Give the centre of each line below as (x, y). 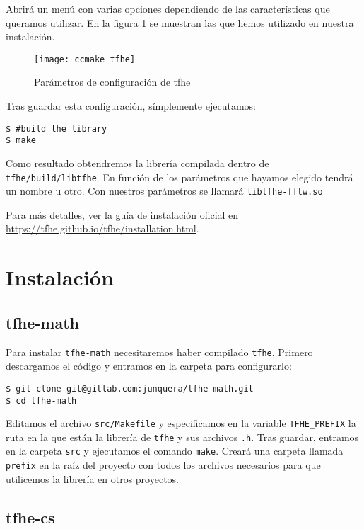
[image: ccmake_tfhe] (85, 59)
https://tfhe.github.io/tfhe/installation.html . (102, 228)
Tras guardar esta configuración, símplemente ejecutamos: (131, 106)
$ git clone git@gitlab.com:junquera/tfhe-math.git (130, 388)
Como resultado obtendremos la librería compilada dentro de (137, 163)
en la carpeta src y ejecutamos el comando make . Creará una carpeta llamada (175, 451)
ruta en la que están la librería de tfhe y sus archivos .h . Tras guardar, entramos (182, 437)
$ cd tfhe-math (41, 400)
